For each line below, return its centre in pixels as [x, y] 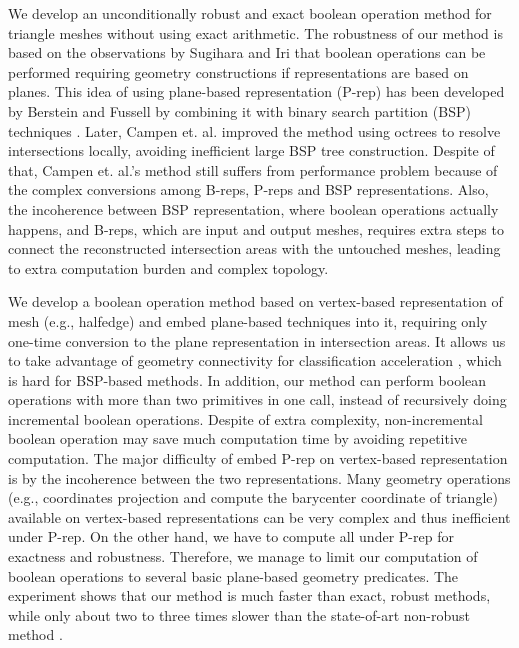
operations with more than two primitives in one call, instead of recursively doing [257, 399]
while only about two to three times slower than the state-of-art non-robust [239, 614]
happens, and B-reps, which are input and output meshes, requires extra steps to [256, 228]
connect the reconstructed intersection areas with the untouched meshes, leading [254, 248]
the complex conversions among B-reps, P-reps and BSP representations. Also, [248, 189]
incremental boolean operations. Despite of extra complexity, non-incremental [245, 418]
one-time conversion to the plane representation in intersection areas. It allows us [257, 340]
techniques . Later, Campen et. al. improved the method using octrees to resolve [254, 130]
